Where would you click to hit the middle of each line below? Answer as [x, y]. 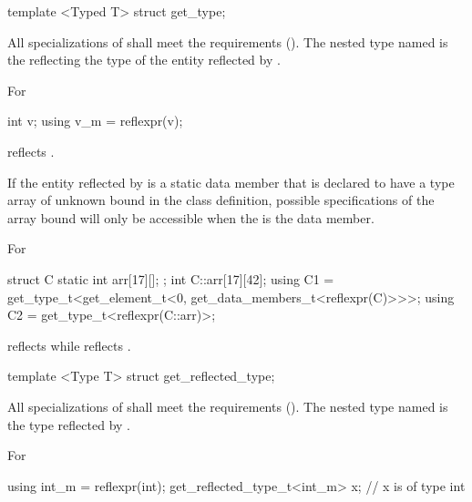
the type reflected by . [69, 424]
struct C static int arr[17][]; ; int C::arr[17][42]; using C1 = [171, 278]
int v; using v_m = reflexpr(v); [95, 121]
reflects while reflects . [69, 345]
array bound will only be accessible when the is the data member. [191, 217]
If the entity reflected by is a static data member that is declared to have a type [231, 182]
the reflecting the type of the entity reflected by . [144, 60]
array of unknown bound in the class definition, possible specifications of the [221, 200]
